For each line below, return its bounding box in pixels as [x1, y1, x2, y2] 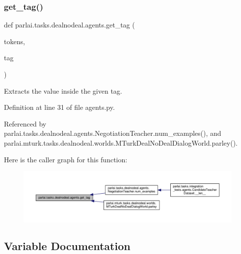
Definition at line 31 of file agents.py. [4, 102, 115, 112]
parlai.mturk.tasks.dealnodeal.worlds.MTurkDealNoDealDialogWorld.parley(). [4, 137, 238, 148]
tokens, [4, 36, 25, 46]
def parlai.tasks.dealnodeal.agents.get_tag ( [4, 20, 135, 30]
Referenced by [4, 118, 47, 128]
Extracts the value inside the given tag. [4, 85, 122, 96]
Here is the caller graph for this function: [4, 154, 128, 164]
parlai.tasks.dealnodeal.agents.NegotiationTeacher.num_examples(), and [4, 128, 221, 138]
